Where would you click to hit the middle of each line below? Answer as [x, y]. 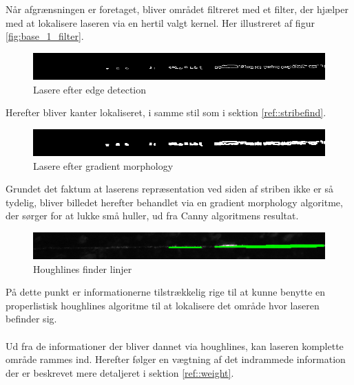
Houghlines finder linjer [83, 268]
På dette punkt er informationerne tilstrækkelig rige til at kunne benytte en [166, 292]
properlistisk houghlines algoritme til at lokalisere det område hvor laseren [163, 305]
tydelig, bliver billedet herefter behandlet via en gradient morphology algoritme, [174, 202]
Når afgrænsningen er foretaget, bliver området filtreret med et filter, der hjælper [177, 9]
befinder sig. [31, 319]
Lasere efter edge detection [90, 89]
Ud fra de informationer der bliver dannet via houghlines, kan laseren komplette [175, 345]
